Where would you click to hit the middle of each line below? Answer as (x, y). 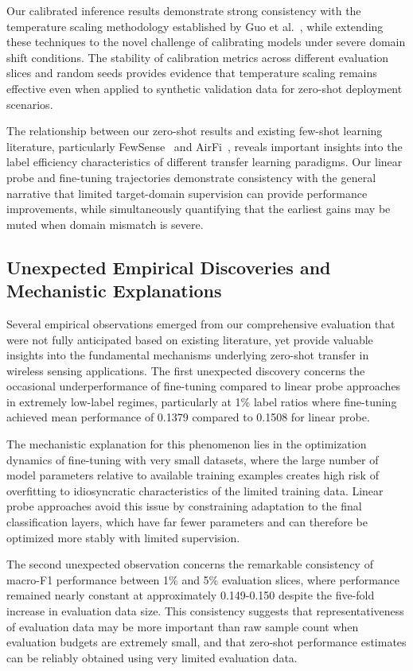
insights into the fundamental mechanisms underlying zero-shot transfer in (188, 355)
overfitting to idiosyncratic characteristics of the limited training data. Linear (195, 490)
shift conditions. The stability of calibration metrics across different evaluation (198, 57)
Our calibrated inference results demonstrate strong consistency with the (184, 10)
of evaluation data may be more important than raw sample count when (183, 626)
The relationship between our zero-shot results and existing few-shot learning (195, 131)
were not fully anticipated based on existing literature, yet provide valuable (190, 339)
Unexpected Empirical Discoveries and (169, 267)
